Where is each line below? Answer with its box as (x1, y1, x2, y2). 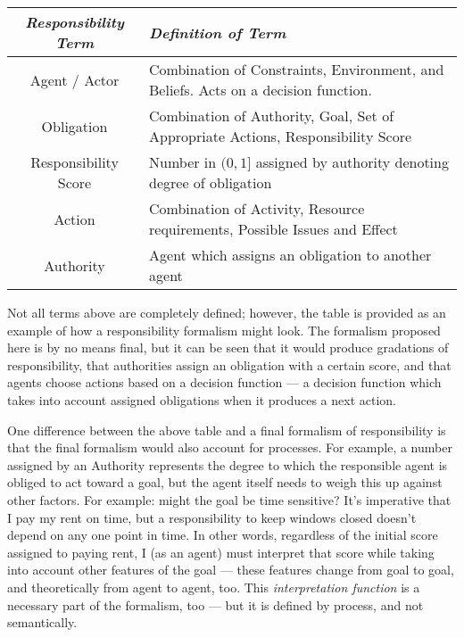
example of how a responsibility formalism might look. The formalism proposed (7, 320, 441, 339)
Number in (149, 152, 217, 172)
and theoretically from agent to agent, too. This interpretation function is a (7, 577, 420, 596)
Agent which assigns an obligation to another (149, 244, 432, 265)
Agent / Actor (29, 69, 120, 90)
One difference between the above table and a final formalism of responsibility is (7, 420, 446, 439)
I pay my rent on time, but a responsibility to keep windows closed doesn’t (7, 508, 417, 526)
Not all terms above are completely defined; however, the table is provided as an (7, 303, 446, 321)
